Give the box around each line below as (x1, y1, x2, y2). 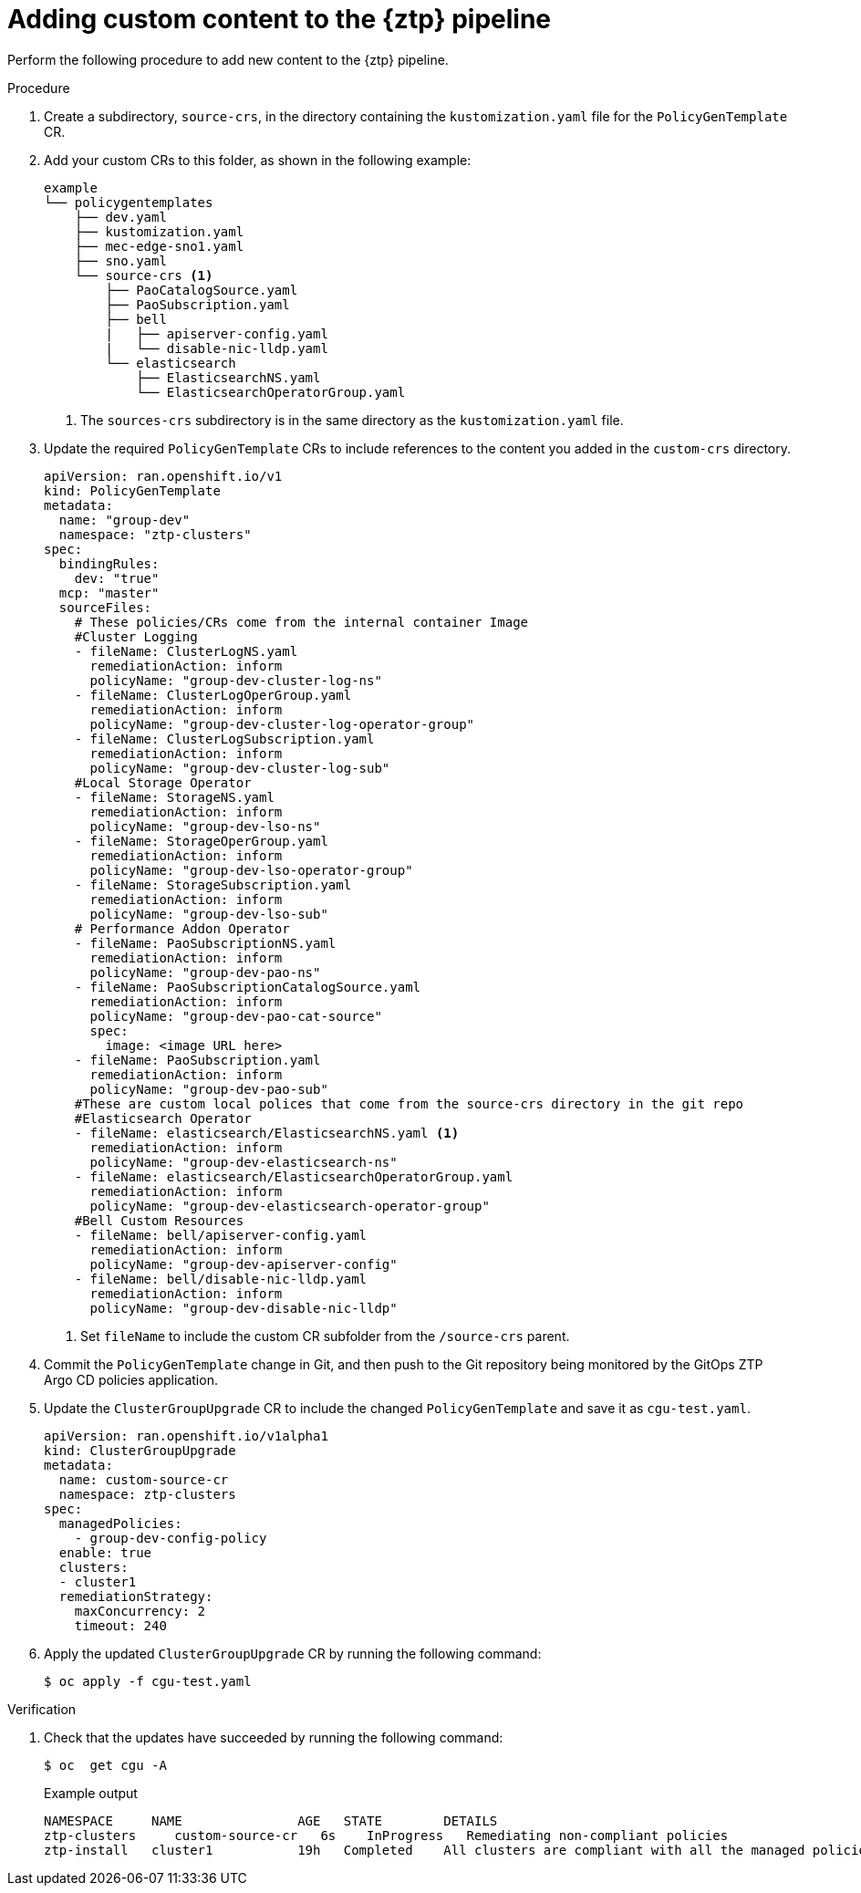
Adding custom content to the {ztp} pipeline (7, 4, 552, 35)
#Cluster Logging (74, 629, 198, 644)
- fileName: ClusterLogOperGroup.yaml (74, 687, 352, 702)
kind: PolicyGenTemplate (44, 483, 221, 498)
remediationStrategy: (58, 1588, 213, 1604)
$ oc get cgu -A (44, 1757, 167, 1773)
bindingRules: (58, 556, 160, 571)
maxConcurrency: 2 (74, 1603, 206, 1618)
